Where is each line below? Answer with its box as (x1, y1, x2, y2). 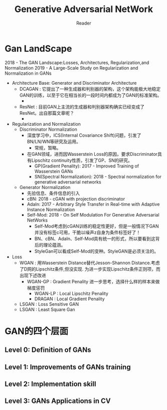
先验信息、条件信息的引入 (27, 190, 80, 196)
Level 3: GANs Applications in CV (5, 397, 111, 405)
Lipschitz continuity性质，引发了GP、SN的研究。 (31, 157, 132, 163)
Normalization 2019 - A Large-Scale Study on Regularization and (5, 65, 138, 71)
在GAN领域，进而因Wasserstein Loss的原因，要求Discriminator (27, 151, 158, 157)
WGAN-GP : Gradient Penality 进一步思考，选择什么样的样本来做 (27, 278, 160, 284)
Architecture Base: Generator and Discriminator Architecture (12, 80, 137, 86)
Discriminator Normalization (19, 126, 77, 132)
